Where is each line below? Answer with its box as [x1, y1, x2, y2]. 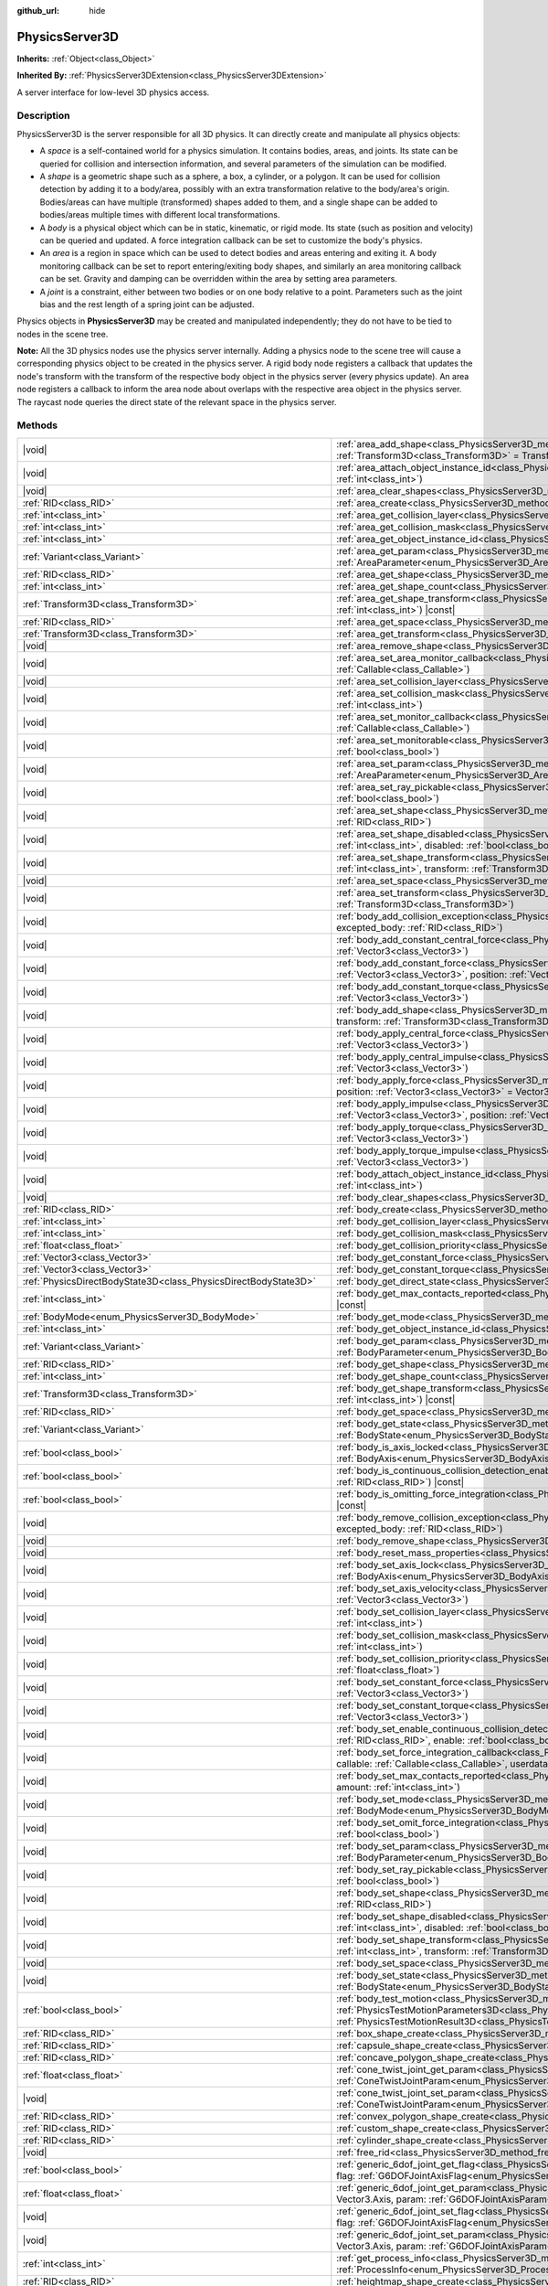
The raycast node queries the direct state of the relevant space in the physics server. [16, 396, 337, 407]
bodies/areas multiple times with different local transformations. [39, 209, 280, 220]
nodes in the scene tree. [16, 328, 109, 339]
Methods [16, 419, 58, 432]
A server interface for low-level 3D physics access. [16, 87, 210, 98]
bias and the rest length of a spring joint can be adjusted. [39, 298, 255, 310]
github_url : [16, 5, 59, 16]
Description [16, 110, 70, 123]
